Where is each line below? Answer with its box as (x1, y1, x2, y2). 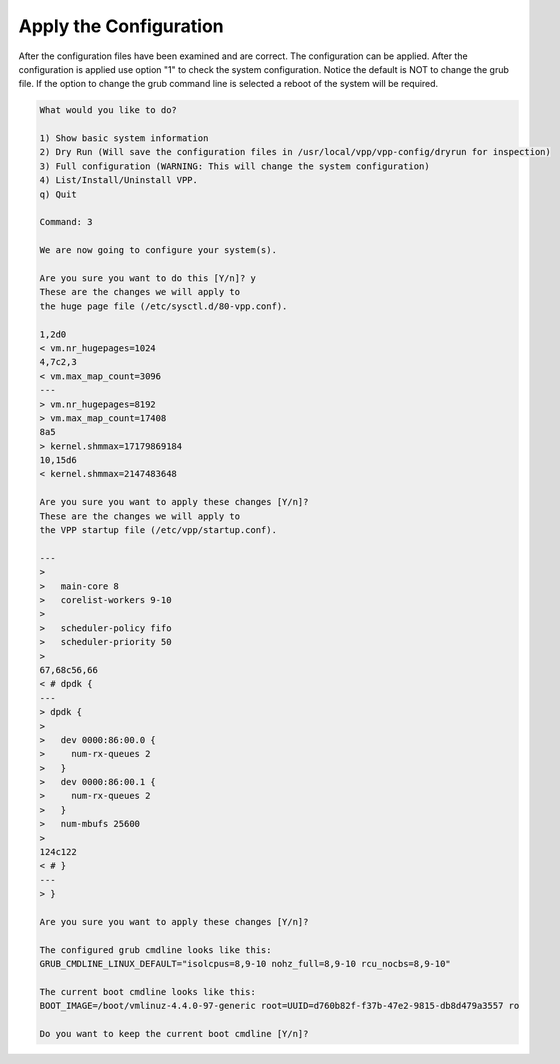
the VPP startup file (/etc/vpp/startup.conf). (39, 525, 277, 536)
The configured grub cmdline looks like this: (39, 944, 272, 955)
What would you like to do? (39, 105, 177, 116)
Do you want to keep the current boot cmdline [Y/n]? (39, 1028, 309, 1040)
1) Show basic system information (39, 133, 209, 144)
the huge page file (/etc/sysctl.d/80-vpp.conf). (39, 300, 288, 312)
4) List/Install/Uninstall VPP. (39, 175, 199, 186)
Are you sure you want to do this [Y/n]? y (39, 273, 257, 284)
